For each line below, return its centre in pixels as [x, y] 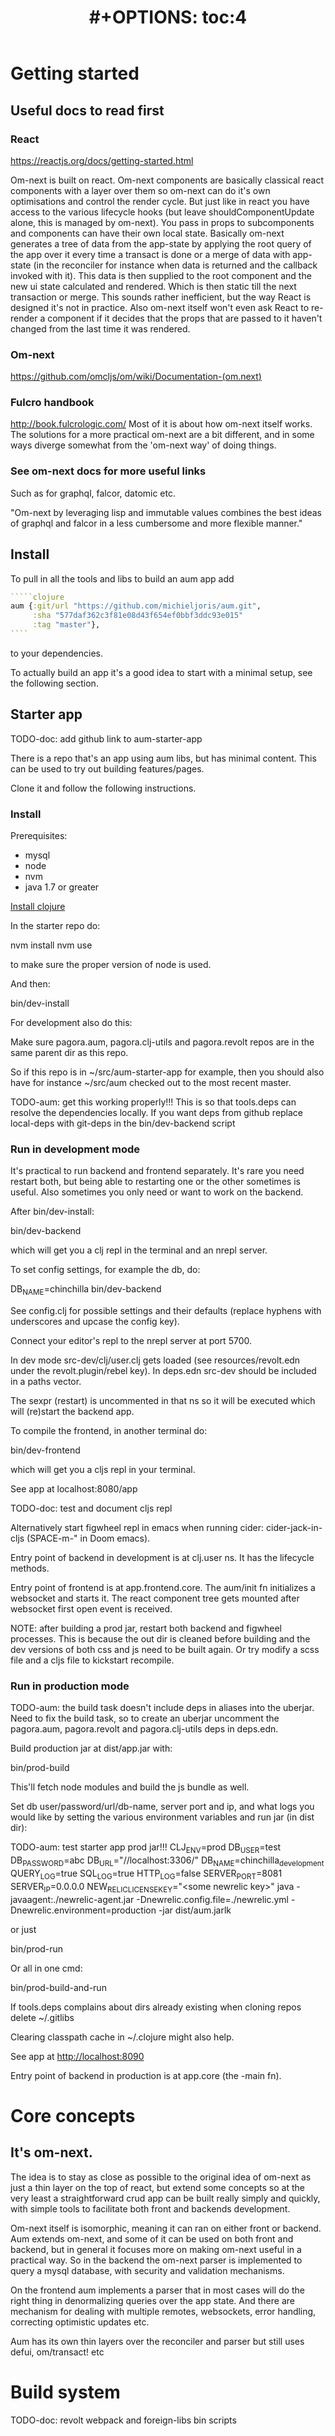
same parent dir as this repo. [69, 1053]
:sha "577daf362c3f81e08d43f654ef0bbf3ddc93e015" [138, 616]
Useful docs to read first [87, 110]
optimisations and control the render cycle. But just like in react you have [160, 201]
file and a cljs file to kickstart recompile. [92, 1660]
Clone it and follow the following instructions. [103, 788]
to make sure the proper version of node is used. [111, 965]
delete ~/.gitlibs [42, 2017]
